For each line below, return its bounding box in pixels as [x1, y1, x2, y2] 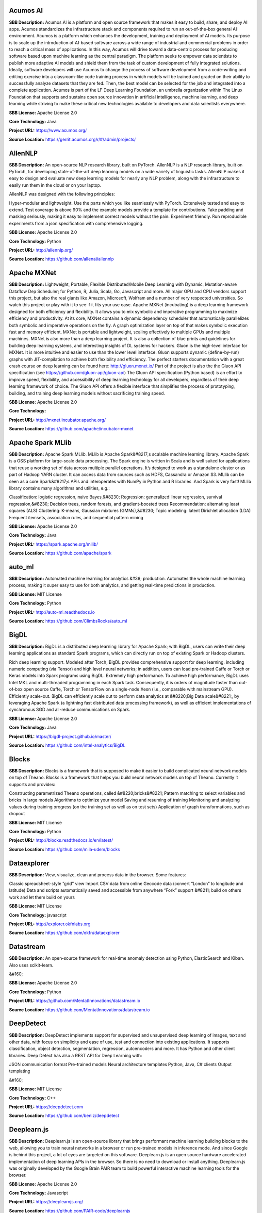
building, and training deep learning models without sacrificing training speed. [9, 390, 165, 396]
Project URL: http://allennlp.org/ [9, 247, 73, 253]
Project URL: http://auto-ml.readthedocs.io [9, 609, 95, 615]
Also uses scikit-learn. [9, 962, 53, 968]
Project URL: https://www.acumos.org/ [9, 128, 87, 133]
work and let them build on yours [9, 894, 75, 900]
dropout [9, 811, 25, 817]
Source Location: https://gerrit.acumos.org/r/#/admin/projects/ [9, 136, 136, 142]
